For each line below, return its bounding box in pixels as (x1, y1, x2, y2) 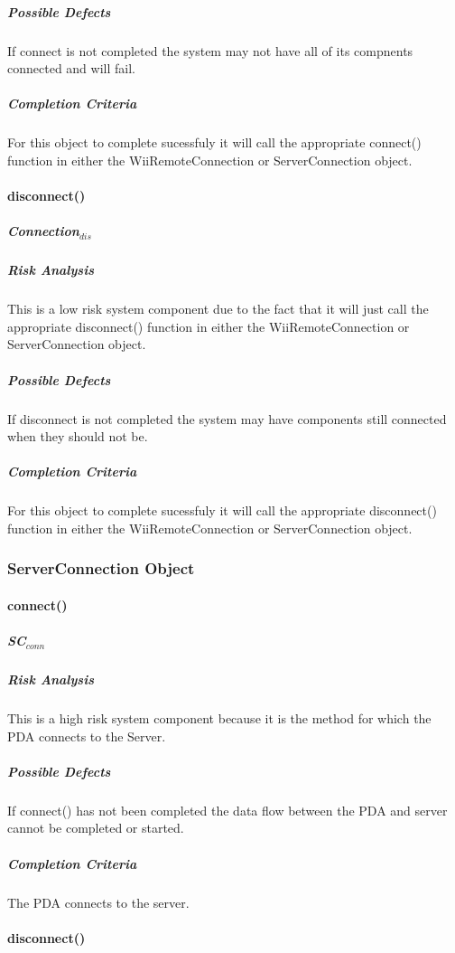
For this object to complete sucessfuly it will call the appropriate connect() (7, 133, 422, 152)
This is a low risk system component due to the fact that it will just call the (7, 299, 429, 318)
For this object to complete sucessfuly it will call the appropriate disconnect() (7, 501, 437, 520)
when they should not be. (7, 427, 148, 446)
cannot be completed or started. (7, 818, 184, 837)
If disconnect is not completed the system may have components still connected (7, 409, 447, 428)
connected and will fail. (7, 59, 135, 78)
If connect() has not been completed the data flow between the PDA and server (7, 800, 448, 819)
